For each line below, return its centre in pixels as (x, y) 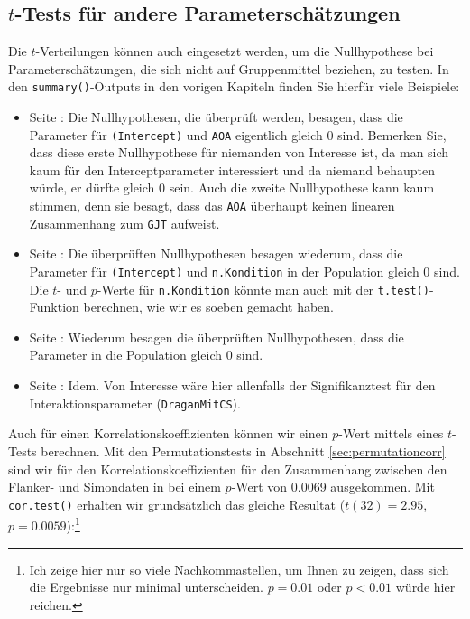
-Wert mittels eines (391, 433)
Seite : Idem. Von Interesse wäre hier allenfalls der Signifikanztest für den (232, 385)
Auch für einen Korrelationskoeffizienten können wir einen (168, 433)
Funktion (54, 307)
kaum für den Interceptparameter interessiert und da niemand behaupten (232, 169)
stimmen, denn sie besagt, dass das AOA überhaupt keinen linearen (212, 206)
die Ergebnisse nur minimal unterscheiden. (146, 587)
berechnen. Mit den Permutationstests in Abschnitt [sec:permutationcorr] (243, 450)
